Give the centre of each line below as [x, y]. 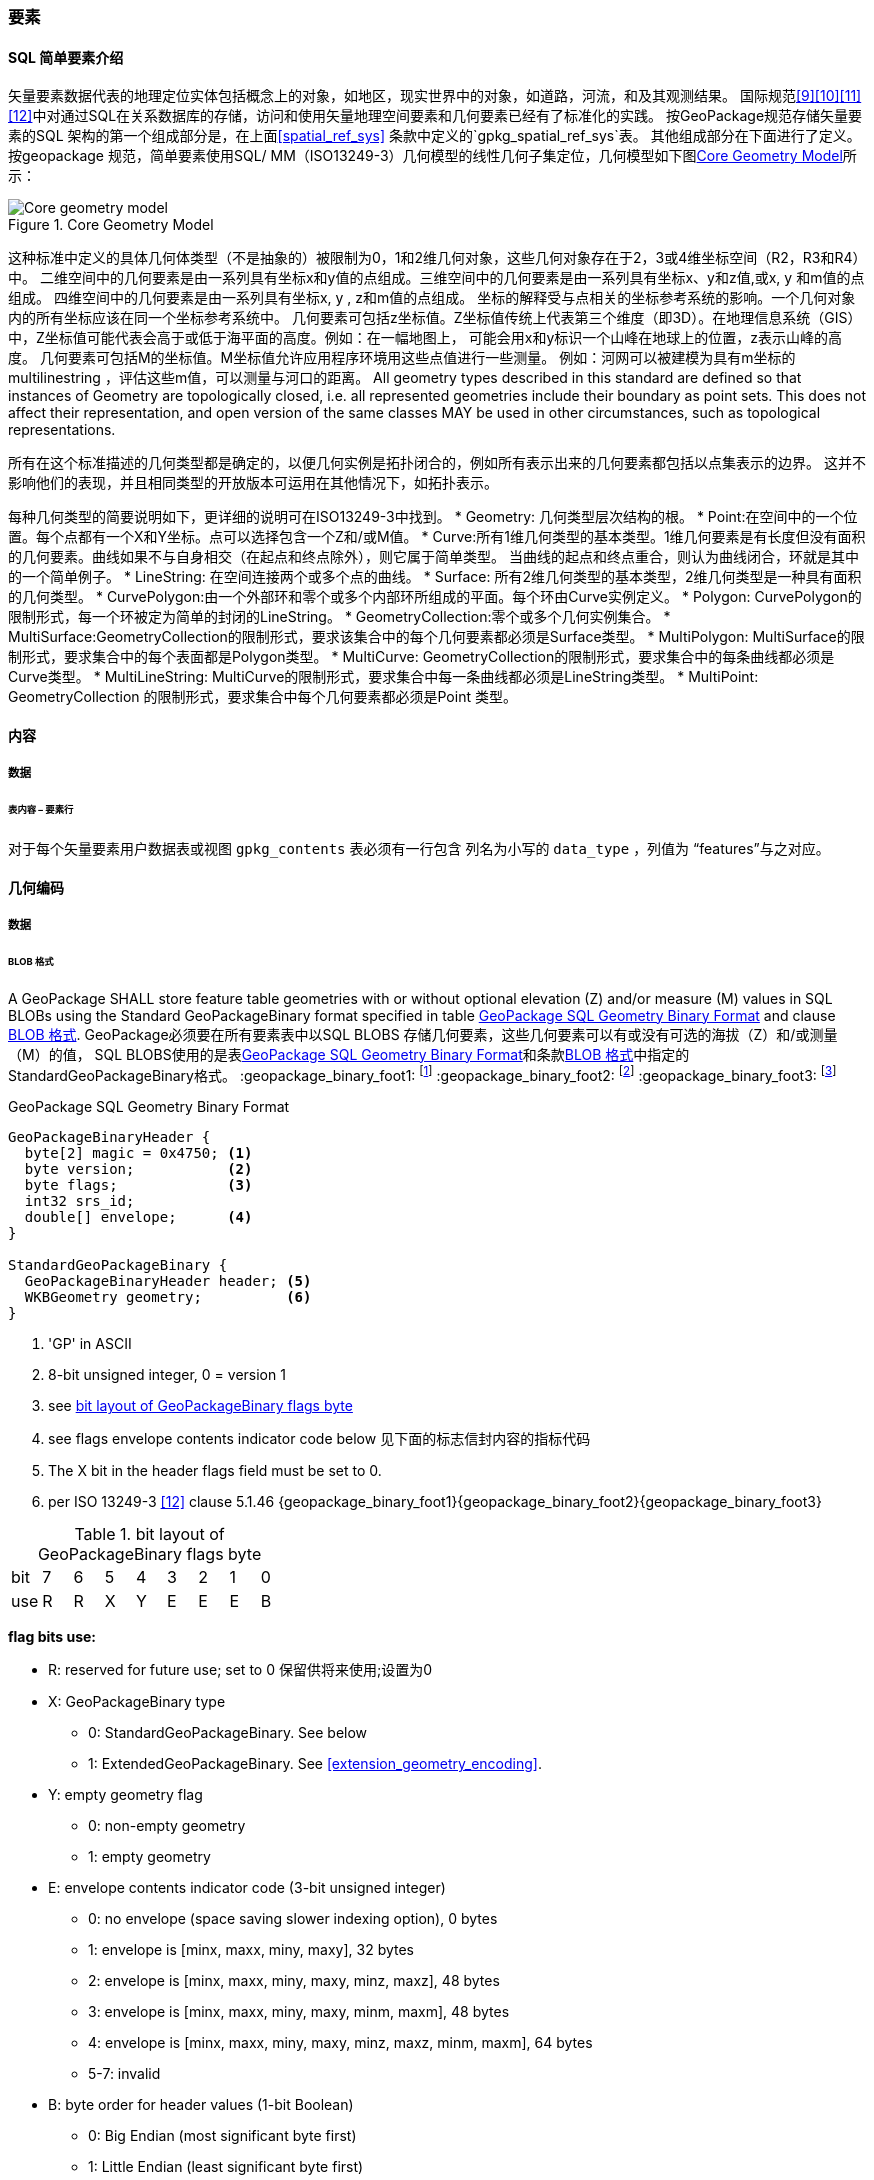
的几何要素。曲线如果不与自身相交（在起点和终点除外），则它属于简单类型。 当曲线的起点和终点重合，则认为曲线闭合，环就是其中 [433, 557]
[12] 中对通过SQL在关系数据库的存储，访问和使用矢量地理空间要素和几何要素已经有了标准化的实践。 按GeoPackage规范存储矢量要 [435, 116]
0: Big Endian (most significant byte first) [222, 2136]
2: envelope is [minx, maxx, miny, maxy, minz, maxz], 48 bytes [294, 1981]
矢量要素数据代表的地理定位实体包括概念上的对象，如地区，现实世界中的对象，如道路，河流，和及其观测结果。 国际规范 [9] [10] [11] [435, 96]
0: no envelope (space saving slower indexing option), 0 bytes [293, 1919]
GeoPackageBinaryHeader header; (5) [168, 1281]
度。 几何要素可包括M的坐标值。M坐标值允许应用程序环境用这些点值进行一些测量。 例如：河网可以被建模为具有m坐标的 [402, 358]
